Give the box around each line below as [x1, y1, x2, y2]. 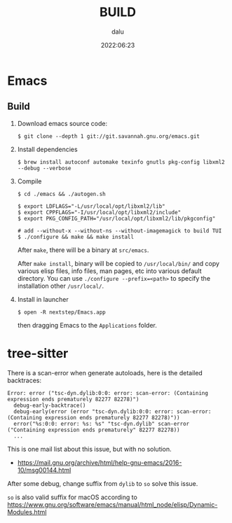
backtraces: [7, 376, 42, 384]
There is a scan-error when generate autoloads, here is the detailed [7, 368, 203, 377]
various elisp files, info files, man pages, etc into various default [17, 267, 202, 275]
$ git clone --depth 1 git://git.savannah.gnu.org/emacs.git [17, 132, 200, 140]
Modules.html [7, 508, 47, 516]
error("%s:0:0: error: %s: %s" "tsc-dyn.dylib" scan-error [13, 420, 190, 427]
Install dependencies [17, 145, 79, 153]
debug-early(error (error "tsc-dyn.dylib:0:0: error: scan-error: [13, 407, 212, 415]
